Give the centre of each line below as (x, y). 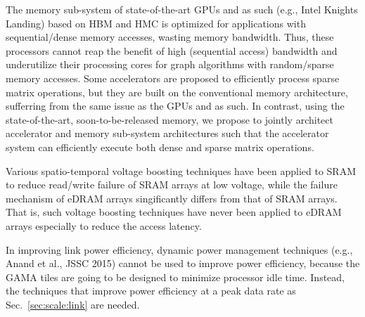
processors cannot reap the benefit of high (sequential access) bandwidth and (172, 50)
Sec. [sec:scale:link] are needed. (73, 304)
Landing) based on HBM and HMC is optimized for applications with (156, 23)
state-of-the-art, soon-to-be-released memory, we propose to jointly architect (169, 119)
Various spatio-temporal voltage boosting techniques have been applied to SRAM (181, 170)
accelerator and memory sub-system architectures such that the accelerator (167, 133)
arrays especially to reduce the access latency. (104, 225)
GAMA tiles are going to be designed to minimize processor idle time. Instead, (175, 277)
